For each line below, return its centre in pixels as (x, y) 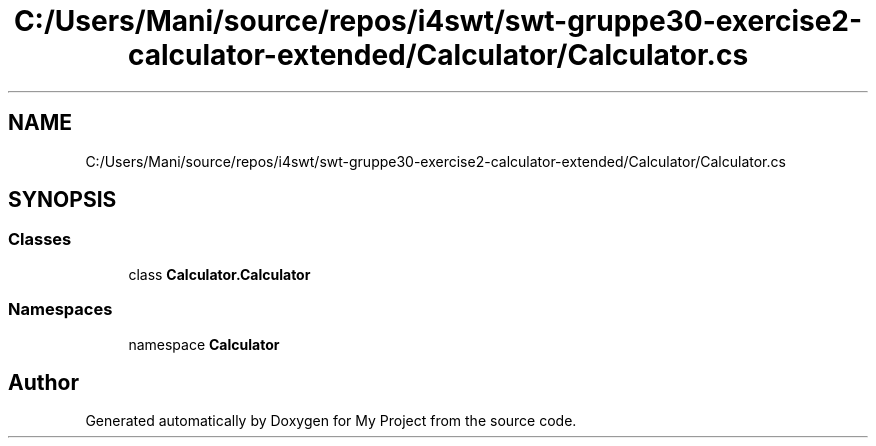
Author (43, 382)
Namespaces (60, 309)
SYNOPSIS (62, 200)
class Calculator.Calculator (219, 274)
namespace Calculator (204, 344)
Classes (40, 239)
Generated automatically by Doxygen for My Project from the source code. (331, 421)
